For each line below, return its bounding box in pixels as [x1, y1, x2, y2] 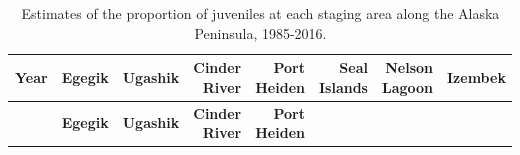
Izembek [447, 66, 506, 87]
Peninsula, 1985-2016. [194, 22, 327, 43]
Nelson [385, 57, 434, 78]
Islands [318, 76, 368, 97]
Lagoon [381, 76, 434, 97]
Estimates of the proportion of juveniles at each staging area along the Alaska [21, 3, 500, 23]
